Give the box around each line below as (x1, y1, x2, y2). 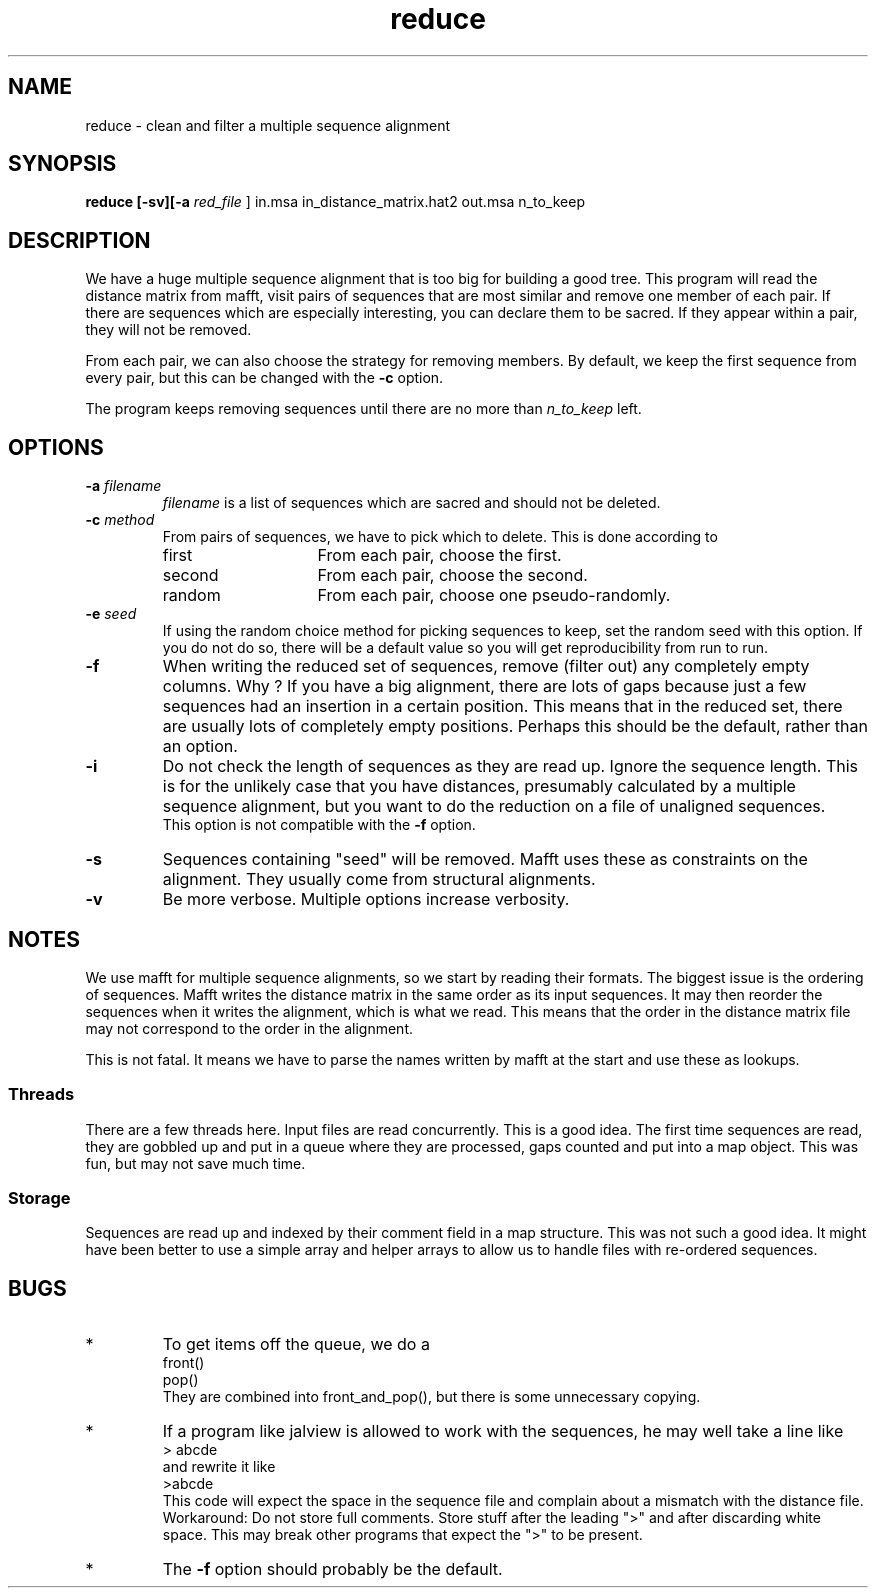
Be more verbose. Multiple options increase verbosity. (162, 889, 570, 910)
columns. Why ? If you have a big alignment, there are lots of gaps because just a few (162, 676, 807, 697)
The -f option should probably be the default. (162, 1559, 503, 1580)
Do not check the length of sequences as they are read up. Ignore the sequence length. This (162, 756, 859, 777)
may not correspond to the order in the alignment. (85, 1019, 413, 1037)
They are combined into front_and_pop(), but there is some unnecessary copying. (162, 1388, 701, 1406)
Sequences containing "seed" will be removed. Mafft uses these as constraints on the (162, 849, 808, 870)
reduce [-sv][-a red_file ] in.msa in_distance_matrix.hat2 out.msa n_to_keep (85, 193, 585, 211)
